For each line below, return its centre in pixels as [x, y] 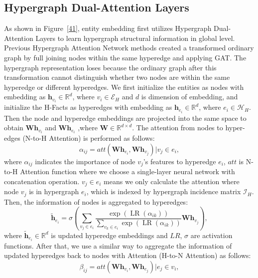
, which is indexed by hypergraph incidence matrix [164, 191]
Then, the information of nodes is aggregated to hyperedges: [96, 201]
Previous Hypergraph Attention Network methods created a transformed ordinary [129, 48]
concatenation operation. [42, 181]
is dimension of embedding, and [190, 97]
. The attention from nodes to [178, 128]
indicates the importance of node [85, 161]
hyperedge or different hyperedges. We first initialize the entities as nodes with [124, 87]
